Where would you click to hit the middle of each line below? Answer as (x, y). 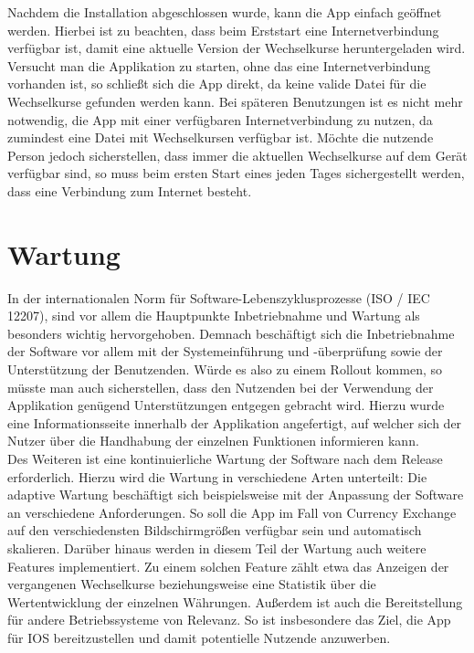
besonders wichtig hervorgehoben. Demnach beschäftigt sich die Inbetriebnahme (231, 333)
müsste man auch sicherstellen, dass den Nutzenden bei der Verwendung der (221, 387)
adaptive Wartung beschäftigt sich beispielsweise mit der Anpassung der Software (236, 495)
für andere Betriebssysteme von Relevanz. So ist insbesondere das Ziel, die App (229, 620)
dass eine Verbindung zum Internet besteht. (130, 190)
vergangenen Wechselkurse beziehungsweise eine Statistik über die (192, 584)
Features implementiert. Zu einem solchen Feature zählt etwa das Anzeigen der (228, 566)
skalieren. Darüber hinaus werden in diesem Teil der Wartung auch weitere (217, 548)
